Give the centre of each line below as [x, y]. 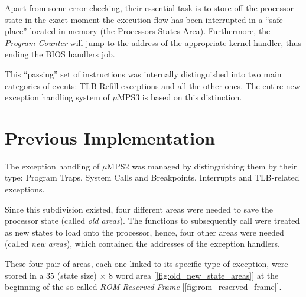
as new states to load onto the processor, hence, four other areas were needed [144, 232]
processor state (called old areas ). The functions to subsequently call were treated [152, 221]
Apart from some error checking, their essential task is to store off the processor [149, 8]
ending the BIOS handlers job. [60, 54]
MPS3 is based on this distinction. [180, 97]
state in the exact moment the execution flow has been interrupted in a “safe [144, 19]
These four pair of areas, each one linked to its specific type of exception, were [147, 264]
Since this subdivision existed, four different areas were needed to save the [139, 209]
